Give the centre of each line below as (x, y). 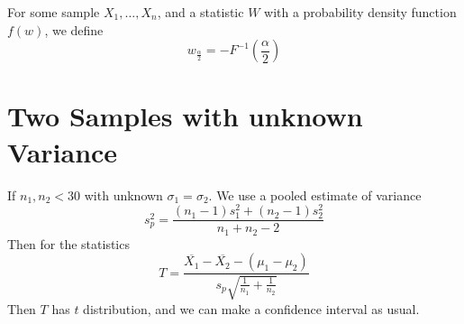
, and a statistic (200, 12)
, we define (74, 29)
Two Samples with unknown (185, 116)
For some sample (54, 12)
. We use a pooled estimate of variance (315, 194)
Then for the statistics (68, 243)
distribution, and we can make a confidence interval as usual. (251, 308)
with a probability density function (360, 12)
